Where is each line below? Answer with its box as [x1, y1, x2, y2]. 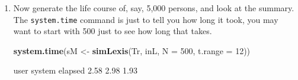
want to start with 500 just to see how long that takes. [13, 25, 212, 37]
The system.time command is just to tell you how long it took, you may [13, 13, 278, 25]
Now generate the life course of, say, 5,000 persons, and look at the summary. [13, 2, 294, 14]
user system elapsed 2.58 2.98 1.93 [13, 64, 137, 76]
